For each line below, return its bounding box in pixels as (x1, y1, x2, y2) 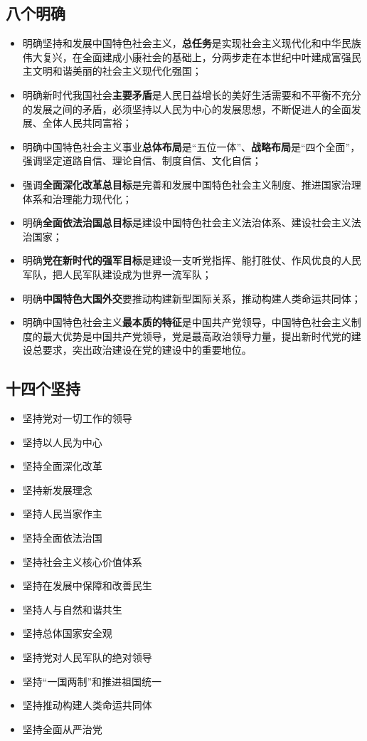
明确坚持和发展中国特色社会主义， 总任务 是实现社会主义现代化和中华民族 (22, 36, 361, 51)
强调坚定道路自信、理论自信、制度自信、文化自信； (22, 153, 262, 168)
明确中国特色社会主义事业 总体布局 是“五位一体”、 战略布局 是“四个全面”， (22, 139, 361, 154)
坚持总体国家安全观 (22, 626, 112, 641)
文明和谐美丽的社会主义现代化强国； (32, 63, 202, 78)
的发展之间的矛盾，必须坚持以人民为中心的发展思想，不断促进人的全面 (22, 101, 351, 116)
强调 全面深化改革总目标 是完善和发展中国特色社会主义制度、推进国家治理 (22, 177, 361, 191)
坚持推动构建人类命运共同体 (22, 698, 152, 713)
